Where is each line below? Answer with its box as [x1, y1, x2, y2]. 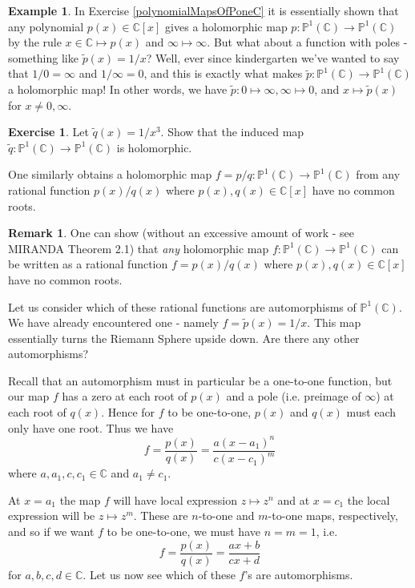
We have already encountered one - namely [8, 314, 219, 331]
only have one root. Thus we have [8, 419, 174, 436]
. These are [133, 507, 188, 524]
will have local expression [113, 491, 237, 508]
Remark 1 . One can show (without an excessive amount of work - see [8, 224, 354, 241]
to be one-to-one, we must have [107, 522, 260, 539]
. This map [307, 314, 361, 331]
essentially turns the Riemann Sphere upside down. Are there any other [8, 329, 360, 346]
